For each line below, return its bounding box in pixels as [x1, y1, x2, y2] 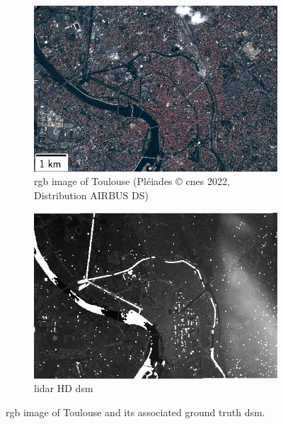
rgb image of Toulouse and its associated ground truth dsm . [6, 404, 265, 419]
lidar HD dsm [34, 381, 93, 396]
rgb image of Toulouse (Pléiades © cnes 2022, [34, 174, 230, 189]
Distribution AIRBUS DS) [34, 187, 149, 202]
